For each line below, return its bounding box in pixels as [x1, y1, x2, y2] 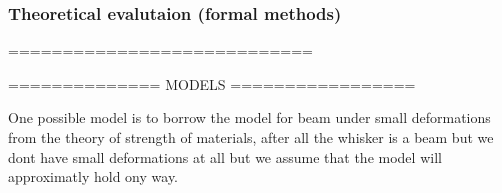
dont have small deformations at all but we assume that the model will [8, 146, 442, 167]
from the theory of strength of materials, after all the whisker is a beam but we [8, 127, 494, 147]
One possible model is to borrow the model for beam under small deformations [8, 107, 491, 128]
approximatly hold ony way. [8, 166, 179, 187]
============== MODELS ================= [8, 73, 416, 94]
